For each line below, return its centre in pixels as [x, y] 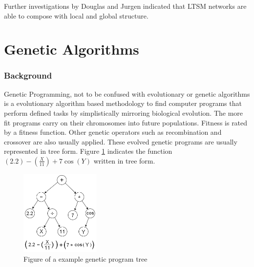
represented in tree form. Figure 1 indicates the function [88, 151]
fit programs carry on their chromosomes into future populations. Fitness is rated [126, 122]
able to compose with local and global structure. [76, 15]
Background [28, 75]
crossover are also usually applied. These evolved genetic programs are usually [121, 141]
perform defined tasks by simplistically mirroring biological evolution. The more [124, 113]
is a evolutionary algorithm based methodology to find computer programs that [123, 103]
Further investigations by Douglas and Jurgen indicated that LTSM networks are [125, 6]
